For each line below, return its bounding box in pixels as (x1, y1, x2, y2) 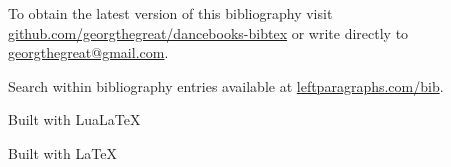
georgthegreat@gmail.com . (8, 42, 169, 63)
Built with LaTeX (8, 142, 117, 163)
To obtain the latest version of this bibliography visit (8, 3, 333, 23)
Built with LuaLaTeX (8, 109, 141, 130)
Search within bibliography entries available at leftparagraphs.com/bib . (8, 75, 444, 96)
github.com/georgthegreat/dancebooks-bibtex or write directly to (8, 22, 409, 43)
